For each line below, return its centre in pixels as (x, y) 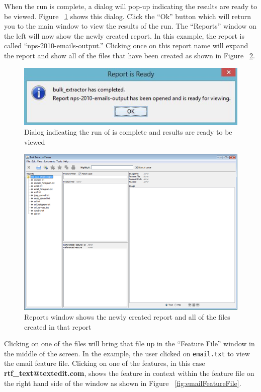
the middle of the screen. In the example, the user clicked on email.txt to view (127, 353)
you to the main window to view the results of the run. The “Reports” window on (130, 26)
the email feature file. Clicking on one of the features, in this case (105, 363)
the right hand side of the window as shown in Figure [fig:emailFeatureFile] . (123, 383)
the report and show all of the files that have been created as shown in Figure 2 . (129, 55)
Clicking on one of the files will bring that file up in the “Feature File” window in (129, 344)
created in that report (58, 326)
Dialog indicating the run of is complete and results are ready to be (128, 132)
